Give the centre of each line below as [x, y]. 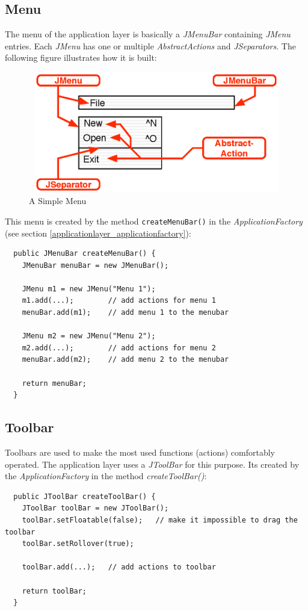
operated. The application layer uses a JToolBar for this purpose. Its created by [152, 464]
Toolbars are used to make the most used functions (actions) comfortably [140, 452]
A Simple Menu [58, 201]
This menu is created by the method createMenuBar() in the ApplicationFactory [154, 221]
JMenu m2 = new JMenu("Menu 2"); [89, 336]
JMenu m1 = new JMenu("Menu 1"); [89, 289]
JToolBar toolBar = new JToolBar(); [95, 508]
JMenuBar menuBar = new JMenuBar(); [95, 265]
